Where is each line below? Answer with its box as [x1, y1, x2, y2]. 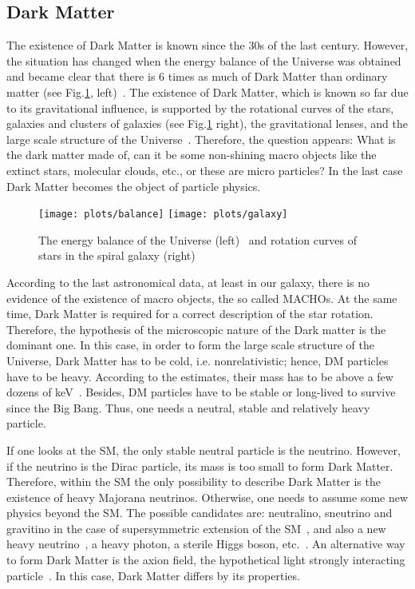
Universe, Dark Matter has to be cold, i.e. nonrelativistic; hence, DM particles [6, 352, 389, 368]
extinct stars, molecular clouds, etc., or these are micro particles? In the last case [6, 161, 403, 178]
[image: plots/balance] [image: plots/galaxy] [38, 209, 288, 221]
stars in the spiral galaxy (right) [38, 247, 196, 264]
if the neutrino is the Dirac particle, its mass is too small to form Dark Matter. [6, 457, 393, 474]
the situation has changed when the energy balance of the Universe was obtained [6, 52, 401, 69]
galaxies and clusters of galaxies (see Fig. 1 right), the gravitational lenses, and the [6, 115, 408, 132]
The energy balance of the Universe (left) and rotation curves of [38, 231, 357, 248]
